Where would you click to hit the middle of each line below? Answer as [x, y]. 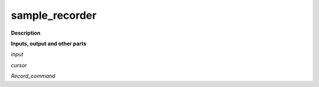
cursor [19, 65]
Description [26, 33]
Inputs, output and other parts [49, 43]
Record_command [33, 76]
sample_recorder [54, 15]
